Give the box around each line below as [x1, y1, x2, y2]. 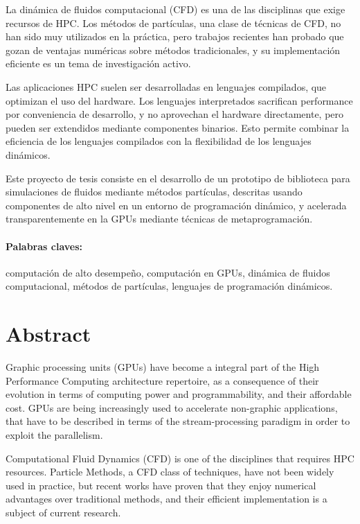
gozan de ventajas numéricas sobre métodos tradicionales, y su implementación [6, 42, 341, 57]
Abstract [6, 320, 91, 348]
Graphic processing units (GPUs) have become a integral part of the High [6, 360, 320, 374]
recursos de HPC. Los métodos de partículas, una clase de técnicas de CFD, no [6, 15, 341, 30]
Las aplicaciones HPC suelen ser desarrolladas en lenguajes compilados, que [6, 79, 327, 94]
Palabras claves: [6, 238, 83, 253]
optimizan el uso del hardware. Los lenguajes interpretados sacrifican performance [6, 93, 353, 107]
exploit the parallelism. [6, 427, 103, 442]
